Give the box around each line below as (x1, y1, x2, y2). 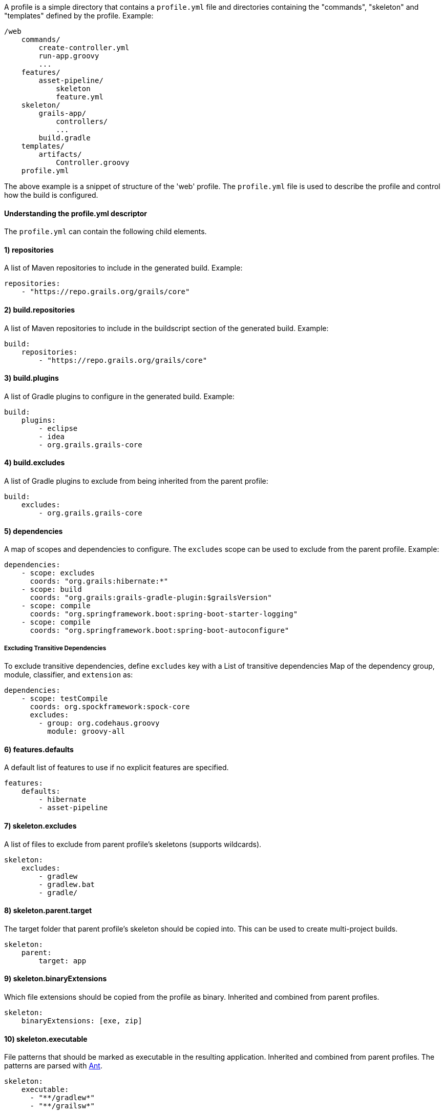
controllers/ (56, 117, 108, 126)
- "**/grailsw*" (30, 1102, 95, 1110)
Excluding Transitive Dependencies (4, 644, 107, 652)
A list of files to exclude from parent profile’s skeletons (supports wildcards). (4, 839, 262, 849)
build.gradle (38, 134, 91, 142)
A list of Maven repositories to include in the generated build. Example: (4, 263, 243, 273)
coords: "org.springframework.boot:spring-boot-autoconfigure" (30, 626, 289, 635)
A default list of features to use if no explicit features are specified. (4, 763, 229, 772)
